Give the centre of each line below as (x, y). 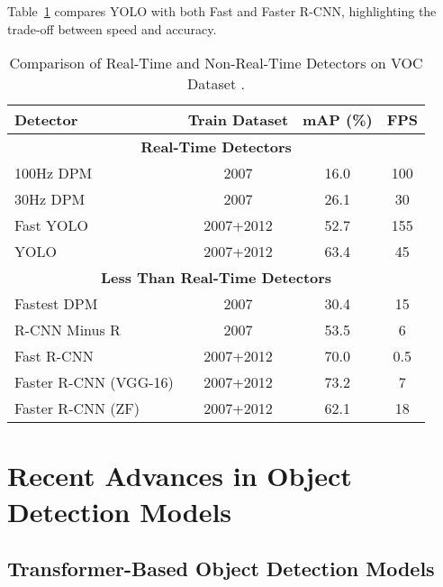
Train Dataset (238, 120)
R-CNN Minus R (68, 330)
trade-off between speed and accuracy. (112, 28)
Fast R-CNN (54, 356)
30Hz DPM (50, 199)
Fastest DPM (56, 304)
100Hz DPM (54, 173)
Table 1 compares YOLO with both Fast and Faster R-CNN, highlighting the (222, 11)
